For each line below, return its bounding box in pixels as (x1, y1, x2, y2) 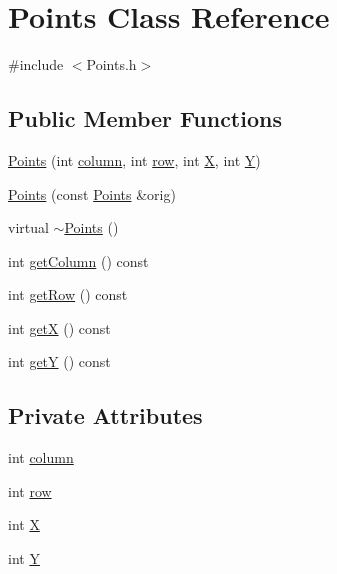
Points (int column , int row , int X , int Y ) (8, 149, 261, 170)
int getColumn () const (8, 250, 149, 271)
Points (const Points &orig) (8, 183, 176, 204)
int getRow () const (8, 284, 128, 305)
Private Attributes (8, 400, 203, 431)
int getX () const (8, 317, 111, 338)
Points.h (86, 54, 137, 75)
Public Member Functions (8, 103, 282, 134)
